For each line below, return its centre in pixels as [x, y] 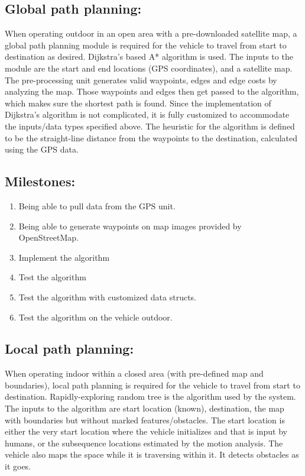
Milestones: [40, 181]
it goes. [18, 466]
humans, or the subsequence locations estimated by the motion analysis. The [144, 443]
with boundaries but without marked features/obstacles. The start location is [145, 420]
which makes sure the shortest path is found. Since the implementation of [138, 103]
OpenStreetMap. [48, 237]
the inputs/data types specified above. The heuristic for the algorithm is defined [150, 126]
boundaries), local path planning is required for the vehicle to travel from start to [152, 385]
